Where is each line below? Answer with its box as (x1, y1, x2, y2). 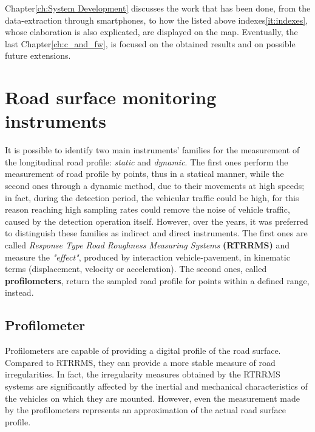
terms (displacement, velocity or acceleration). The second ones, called (5, 262, 267, 275)
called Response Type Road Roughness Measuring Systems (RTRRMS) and (5, 239, 290, 251)
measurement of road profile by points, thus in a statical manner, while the (5, 167, 284, 180)
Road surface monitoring (5, 85, 217, 110)
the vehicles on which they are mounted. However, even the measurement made (5, 391, 300, 404)
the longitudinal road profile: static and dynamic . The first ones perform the (5, 155, 288, 168)
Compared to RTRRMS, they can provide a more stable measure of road (5, 356, 276, 368)
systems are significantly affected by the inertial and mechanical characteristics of (5, 379, 308, 392)
